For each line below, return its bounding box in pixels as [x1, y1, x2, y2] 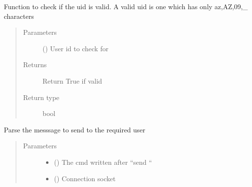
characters [4, 11, 34, 21]
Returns [23, 59, 47, 70]
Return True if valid [42, 75, 102, 86]
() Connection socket [54, 173, 116, 183]
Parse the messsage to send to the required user [4, 124, 145, 134]
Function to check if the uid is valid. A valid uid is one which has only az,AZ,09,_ [4, 1, 248, 11]
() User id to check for [42, 43, 109, 53]
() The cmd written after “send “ [54, 157, 152, 167]
